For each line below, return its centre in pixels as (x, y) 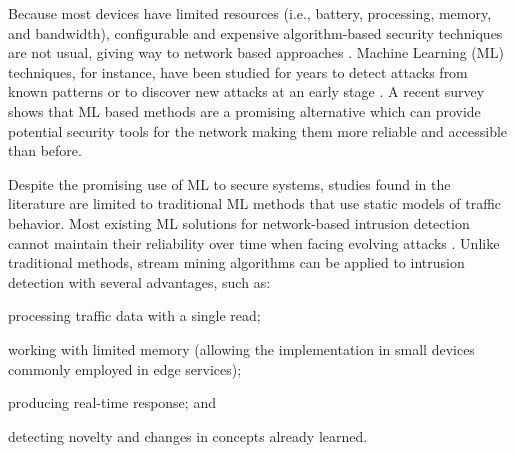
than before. (45, 150)
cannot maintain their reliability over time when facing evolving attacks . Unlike (254, 242)
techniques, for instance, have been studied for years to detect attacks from (238, 71)
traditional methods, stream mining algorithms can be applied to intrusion (236, 262)
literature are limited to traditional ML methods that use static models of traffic (255, 203)
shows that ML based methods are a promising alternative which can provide (244, 110)
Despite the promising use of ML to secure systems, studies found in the (229, 183)
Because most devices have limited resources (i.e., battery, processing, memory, (250, 13)
